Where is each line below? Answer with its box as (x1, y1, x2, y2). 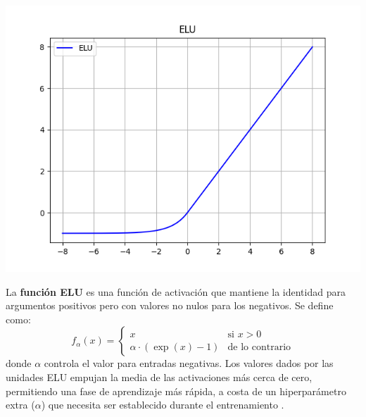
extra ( (6, 397, 35, 412)
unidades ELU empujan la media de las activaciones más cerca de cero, (6, 369, 313, 384)
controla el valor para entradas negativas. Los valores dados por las (44, 356, 334, 371)
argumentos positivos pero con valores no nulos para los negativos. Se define (6, 298, 334, 313)
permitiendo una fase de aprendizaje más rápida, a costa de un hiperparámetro (6, 383, 346, 398)
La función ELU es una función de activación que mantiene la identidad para (6, 284, 346, 299)
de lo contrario (227, 342, 291, 352)
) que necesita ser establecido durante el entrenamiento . (41, 397, 284, 412)
